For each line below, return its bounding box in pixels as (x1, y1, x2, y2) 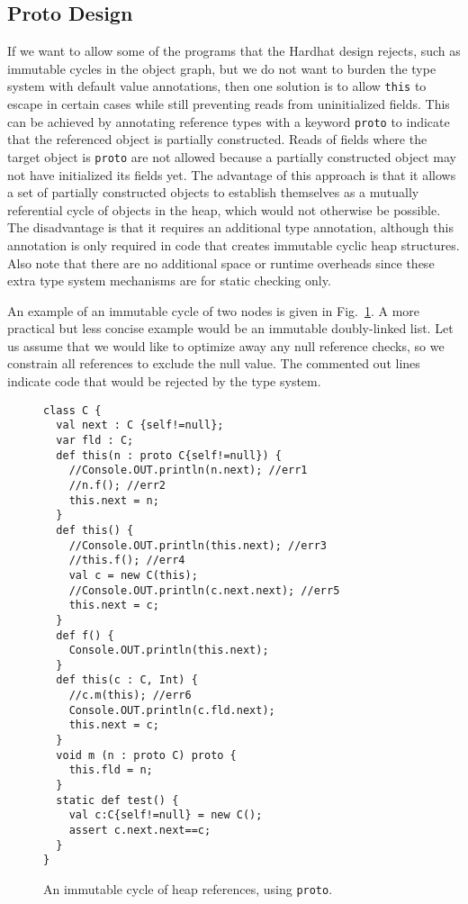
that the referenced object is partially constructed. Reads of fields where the (7, 130, 427, 149)
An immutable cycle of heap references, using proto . (43, 880, 333, 899)
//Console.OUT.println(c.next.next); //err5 (68, 583, 340, 597)
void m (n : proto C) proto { (56, 748, 237, 762)
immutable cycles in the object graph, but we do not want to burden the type (7, 59, 436, 77)
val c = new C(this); (68, 568, 198, 582)
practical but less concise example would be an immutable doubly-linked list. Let (7, 319, 454, 338)
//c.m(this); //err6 (68, 689, 192, 702)
